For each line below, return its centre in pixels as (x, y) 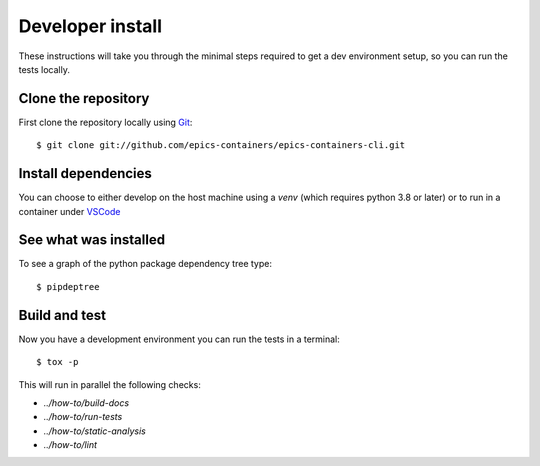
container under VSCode (69, 211)
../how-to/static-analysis (95, 431)
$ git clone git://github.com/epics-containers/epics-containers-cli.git (221, 145)
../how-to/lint (70, 445)
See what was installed (91, 240)
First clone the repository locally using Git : (105, 122)
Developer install (90, 26)
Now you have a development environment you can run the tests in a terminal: (179, 339)
